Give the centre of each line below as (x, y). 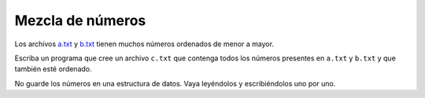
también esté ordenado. (53, 69)
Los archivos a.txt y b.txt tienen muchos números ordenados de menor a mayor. (144, 44)
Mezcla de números (80, 20)
